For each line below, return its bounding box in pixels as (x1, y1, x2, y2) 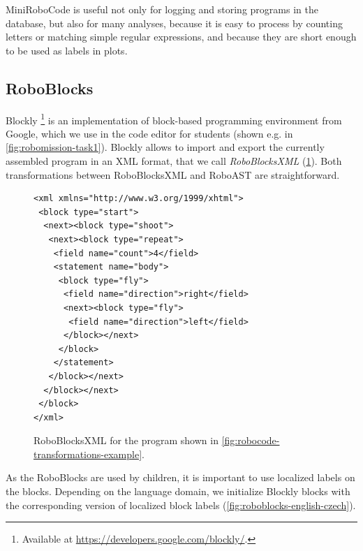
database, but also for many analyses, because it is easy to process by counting (6, 15, 343, 30)
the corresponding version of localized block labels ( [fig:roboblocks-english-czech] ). (6, 497, 356, 512)
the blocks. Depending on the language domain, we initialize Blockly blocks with (6, 484, 350, 499)
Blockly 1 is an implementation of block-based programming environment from (6, 110, 342, 127)
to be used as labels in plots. (6, 43, 128, 57)
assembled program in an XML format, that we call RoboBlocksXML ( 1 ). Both (6, 154, 342, 168)
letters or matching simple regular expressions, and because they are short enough (6, 29, 357, 44)
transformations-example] (34, 446, 142, 461)
